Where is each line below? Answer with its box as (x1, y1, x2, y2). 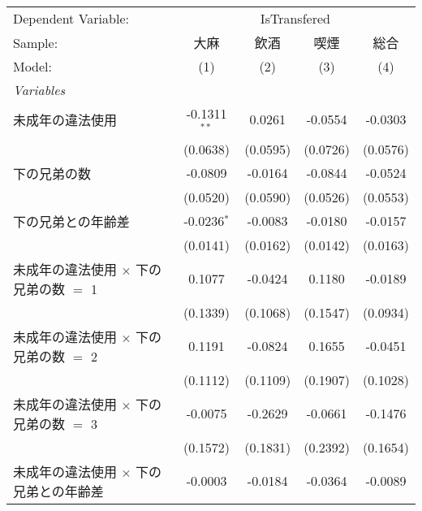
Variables (13, 80, 66, 99)
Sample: (13, 32, 58, 52)
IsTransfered (260, 9, 330, 28)
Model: (13, 57, 53, 76)
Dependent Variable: (13, 9, 129, 28)
